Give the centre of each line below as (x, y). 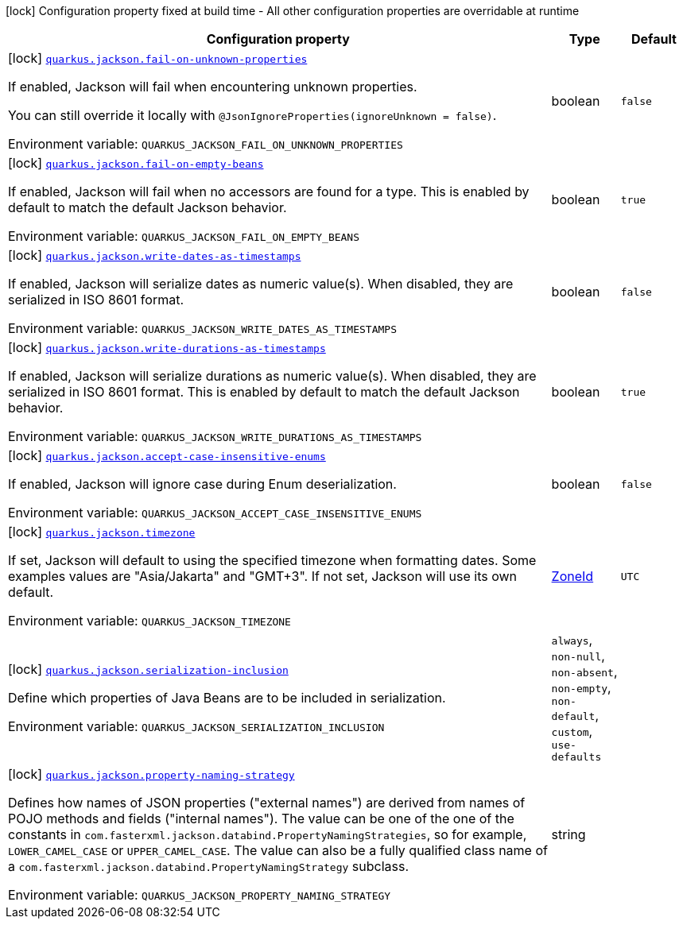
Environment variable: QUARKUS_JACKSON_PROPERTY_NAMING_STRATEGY (200, 895)
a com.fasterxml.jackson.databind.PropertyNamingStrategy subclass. (209, 866)
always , (572, 640)
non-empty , (581, 687)
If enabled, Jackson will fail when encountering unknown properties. (213, 87)
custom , (572, 731)
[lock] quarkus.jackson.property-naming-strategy (151, 774)
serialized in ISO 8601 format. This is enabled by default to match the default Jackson (264, 392)
